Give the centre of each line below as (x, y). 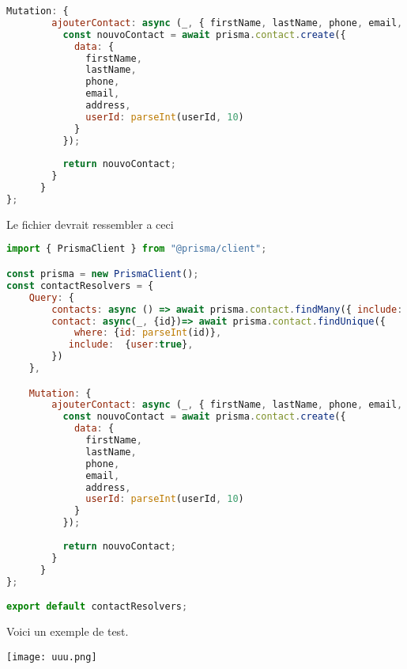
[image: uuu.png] (52, 657)
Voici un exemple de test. (68, 631)
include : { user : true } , (131, 345)
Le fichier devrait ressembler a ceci (90, 224)
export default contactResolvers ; (97, 607)
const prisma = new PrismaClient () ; (103, 274)
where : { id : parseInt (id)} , (148, 333)
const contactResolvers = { (80, 285)
